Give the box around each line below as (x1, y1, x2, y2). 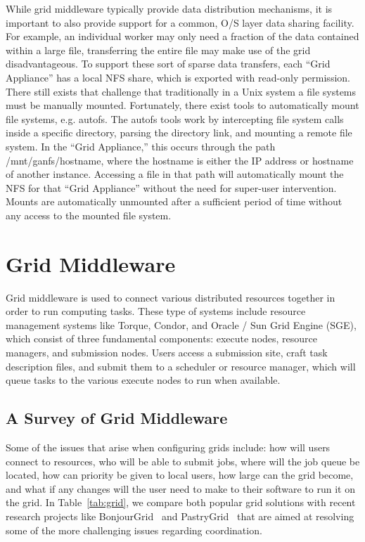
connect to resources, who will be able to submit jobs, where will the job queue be (6, 453, 360, 468)
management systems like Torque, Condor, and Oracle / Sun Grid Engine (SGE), (6, 317, 357, 332)
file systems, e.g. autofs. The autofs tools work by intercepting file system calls (6, 111, 344, 126)
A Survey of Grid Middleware (6, 407, 228, 429)
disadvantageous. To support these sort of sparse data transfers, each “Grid (6, 56, 331, 71)
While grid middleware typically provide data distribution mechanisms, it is (6, 1, 333, 15)
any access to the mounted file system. (6, 207, 172, 222)
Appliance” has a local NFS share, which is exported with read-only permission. (6, 70, 350, 84)
